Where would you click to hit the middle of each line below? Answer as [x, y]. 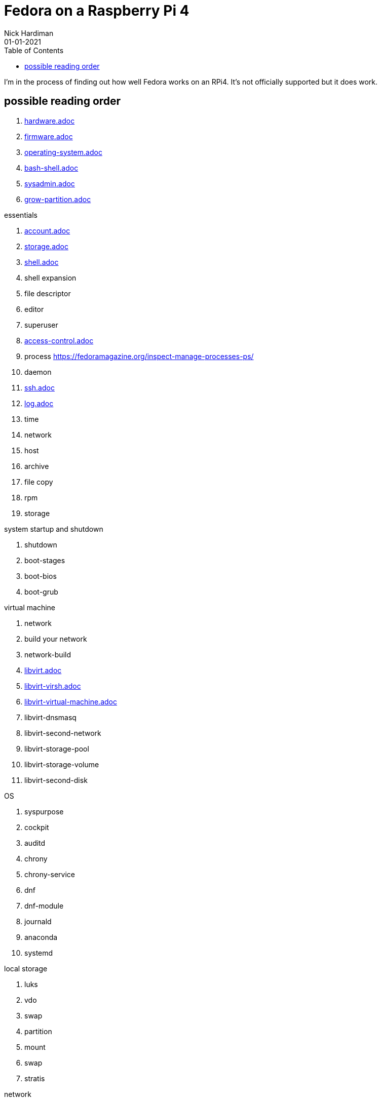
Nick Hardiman [29, 33]
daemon [38, 372]
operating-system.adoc [63, 152]
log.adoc [39, 403]
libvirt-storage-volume [62, 764]
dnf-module [44, 906]
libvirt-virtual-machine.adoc [71, 701]
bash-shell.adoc [51, 168]
